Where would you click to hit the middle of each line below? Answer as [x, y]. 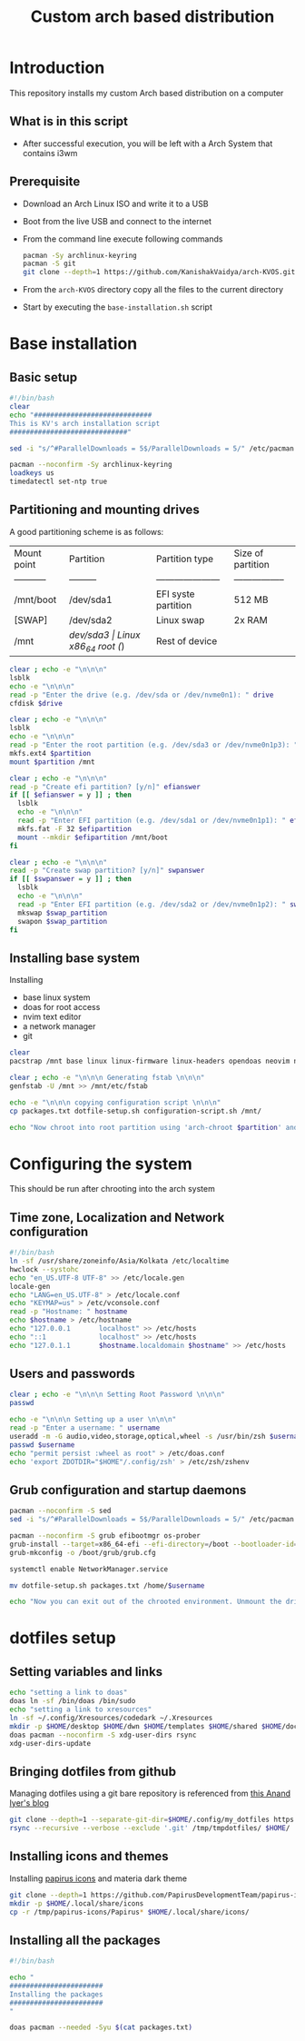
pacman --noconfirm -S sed [60, 1511]
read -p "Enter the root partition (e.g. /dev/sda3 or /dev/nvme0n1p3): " [154, 745]
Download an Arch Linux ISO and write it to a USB [115, 203]
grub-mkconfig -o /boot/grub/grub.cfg [83, 1552]
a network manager [59, 1026]
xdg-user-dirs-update [50, 1743]
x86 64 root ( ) [97, 647]
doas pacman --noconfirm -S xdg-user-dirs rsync [103, 1735]
